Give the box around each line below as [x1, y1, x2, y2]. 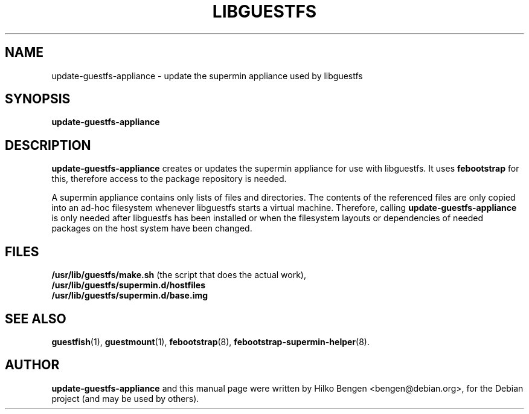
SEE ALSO [5, 311, 66, 326]
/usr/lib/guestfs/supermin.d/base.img [51, 290, 208, 301]
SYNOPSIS [5, 91, 71, 107]
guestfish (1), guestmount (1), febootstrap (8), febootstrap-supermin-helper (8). [51, 336, 370, 347]
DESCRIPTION [5, 137, 91, 153]
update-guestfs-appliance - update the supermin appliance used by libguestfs [51, 70, 363, 81]
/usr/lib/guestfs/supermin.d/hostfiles [51, 280, 205, 291]
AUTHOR [5, 357, 60, 373]
